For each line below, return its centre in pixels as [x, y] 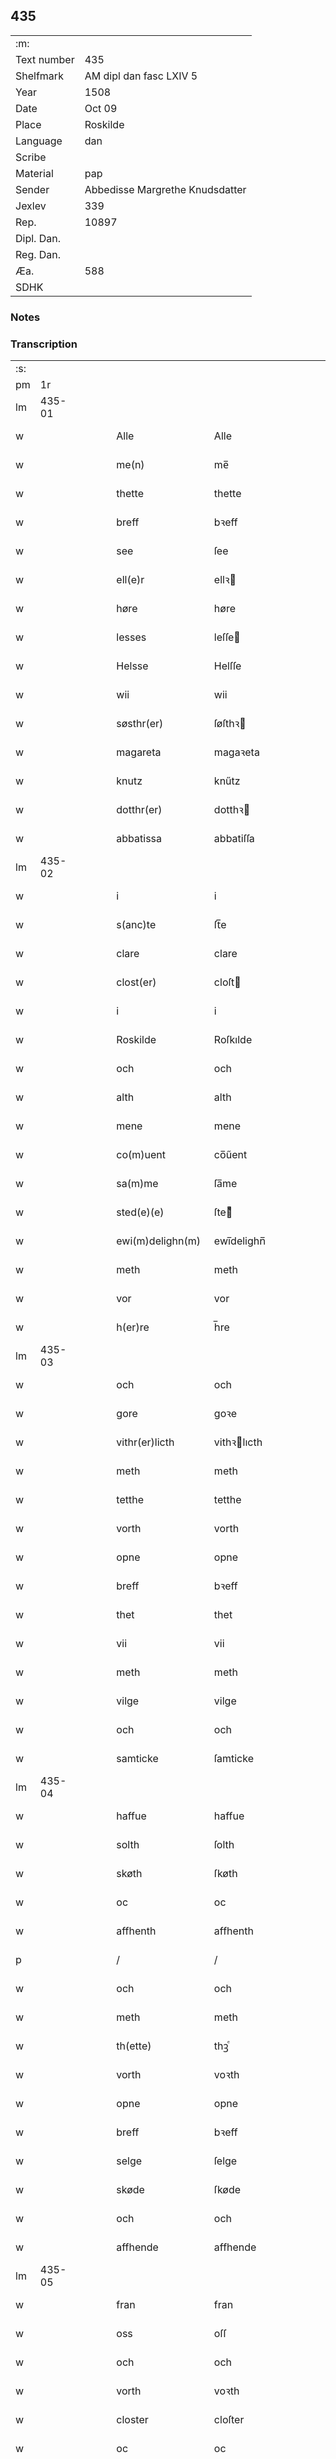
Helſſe [227, 666]
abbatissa [139, 839]
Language [39, 141]
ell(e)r [130, 580]
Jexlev [31, 206]
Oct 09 [101, 108]
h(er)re [133, 1327]
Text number [45, 59]
